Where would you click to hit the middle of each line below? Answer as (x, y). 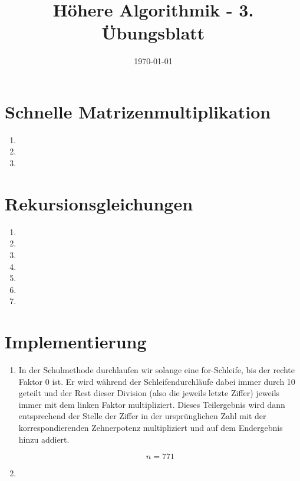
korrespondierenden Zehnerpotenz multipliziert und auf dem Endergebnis (151, 427)
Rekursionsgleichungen (99, 203)
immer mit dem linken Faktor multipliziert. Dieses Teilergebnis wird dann (152, 404)
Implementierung (76, 342)
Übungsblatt (153, 33)
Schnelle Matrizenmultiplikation (138, 111)
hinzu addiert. (44, 439)
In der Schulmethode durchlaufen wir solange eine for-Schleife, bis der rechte (157, 370)
